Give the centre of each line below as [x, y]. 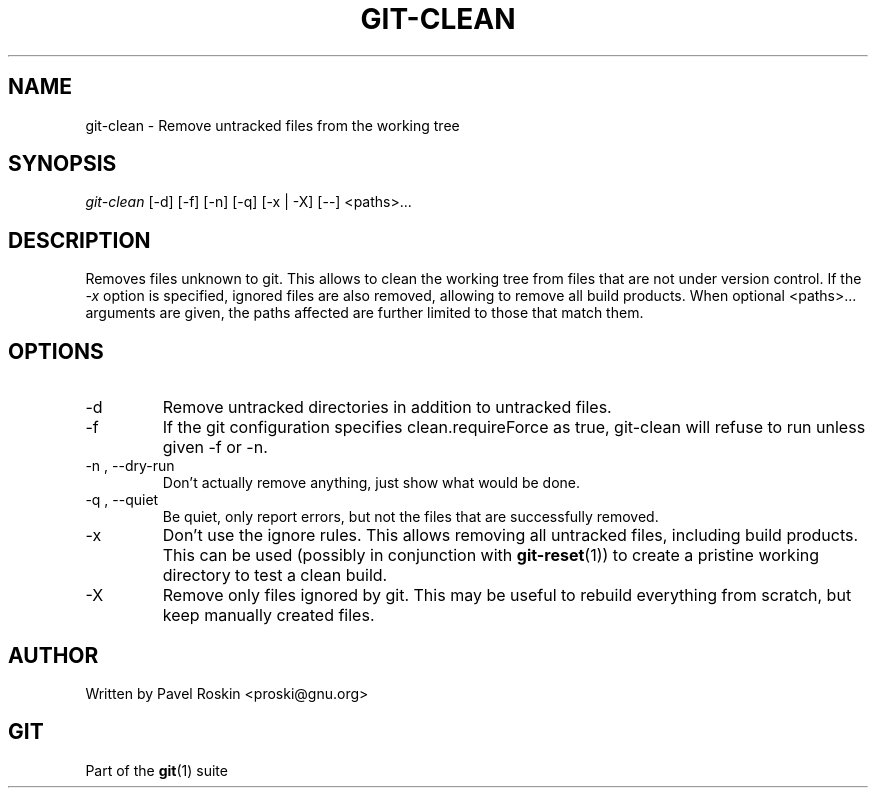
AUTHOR [53, 655]
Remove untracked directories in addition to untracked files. [387, 407]
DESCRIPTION [79, 240]
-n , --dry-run [130, 466]
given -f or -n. [215, 447]
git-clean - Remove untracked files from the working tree [272, 125]
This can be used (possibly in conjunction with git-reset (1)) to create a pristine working [491, 555]
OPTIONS [56, 351]
